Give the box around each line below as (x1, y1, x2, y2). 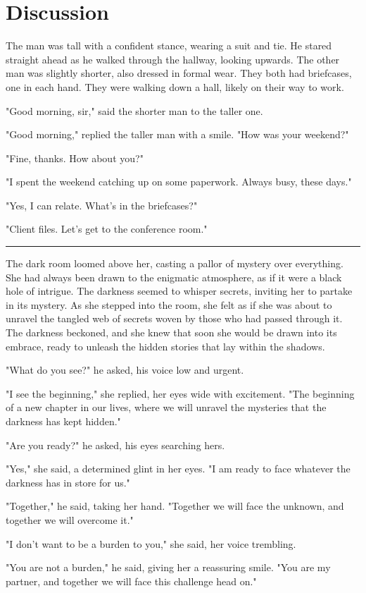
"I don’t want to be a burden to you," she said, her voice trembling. (6, 536, 296, 551)
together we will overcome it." (6, 512, 134, 527)
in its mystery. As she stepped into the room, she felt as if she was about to (6, 297, 332, 312)
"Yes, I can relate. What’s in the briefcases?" (6, 197, 198, 212)
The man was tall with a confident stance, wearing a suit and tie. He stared (6, 38, 332, 53)
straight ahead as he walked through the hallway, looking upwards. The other (6, 51, 340, 66)
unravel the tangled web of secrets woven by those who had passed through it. (6, 311, 343, 326)
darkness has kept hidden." (6, 414, 121, 428)
